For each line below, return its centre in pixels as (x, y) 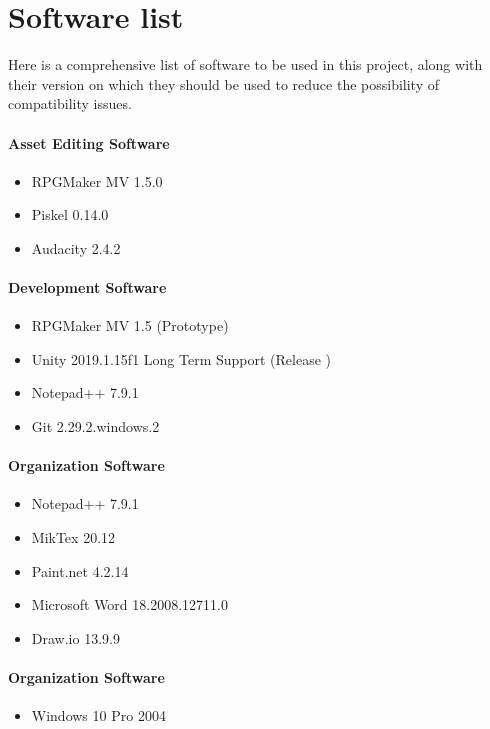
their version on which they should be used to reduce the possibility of (224, 83)
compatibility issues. (70, 103)
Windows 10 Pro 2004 (98, 715)
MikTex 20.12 (73, 537)
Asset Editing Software (89, 142)
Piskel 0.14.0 (70, 214)
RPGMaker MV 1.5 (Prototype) (130, 325)
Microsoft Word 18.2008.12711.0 (129, 604)
